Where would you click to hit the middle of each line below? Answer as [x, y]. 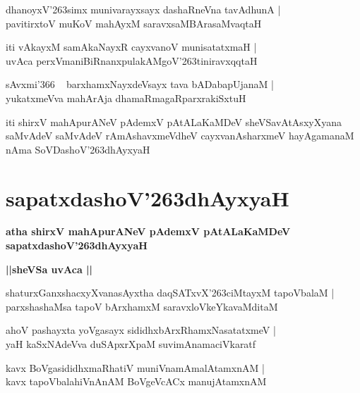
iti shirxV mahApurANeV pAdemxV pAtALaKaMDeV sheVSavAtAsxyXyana [174, 121]
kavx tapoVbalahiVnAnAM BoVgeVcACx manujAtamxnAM [136, 381]
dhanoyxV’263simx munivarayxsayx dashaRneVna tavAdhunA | [143, 9]
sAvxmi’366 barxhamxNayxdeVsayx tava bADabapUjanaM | [140, 84]
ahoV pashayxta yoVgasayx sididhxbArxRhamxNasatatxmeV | [141, 330]
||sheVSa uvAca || [49, 269]
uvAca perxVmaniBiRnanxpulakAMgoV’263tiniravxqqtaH [132, 60]
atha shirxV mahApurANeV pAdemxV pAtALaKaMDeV [148, 231]
